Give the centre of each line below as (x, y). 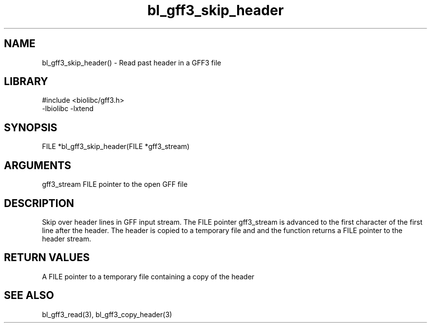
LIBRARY (26, 82)
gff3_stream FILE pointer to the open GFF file (115, 184)
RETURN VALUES (47, 258)
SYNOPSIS (31, 127)
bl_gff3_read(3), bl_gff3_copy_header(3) (107, 314)
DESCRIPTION (39, 203)
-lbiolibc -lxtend (68, 109)
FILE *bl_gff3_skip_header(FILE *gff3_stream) (116, 147)
